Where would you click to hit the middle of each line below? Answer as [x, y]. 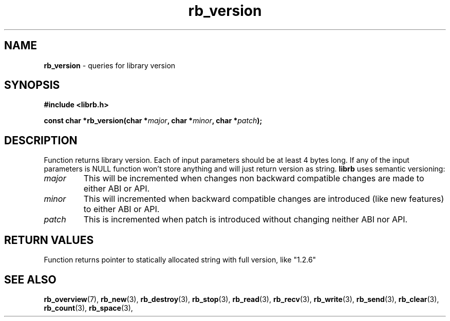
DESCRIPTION [41, 140]
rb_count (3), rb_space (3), [88, 308]
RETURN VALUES [49, 240]
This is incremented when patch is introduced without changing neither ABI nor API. [246, 220]
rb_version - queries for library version [110, 65]
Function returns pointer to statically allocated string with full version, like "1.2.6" [180, 260]
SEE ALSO [30, 279]
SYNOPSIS [32, 85]
